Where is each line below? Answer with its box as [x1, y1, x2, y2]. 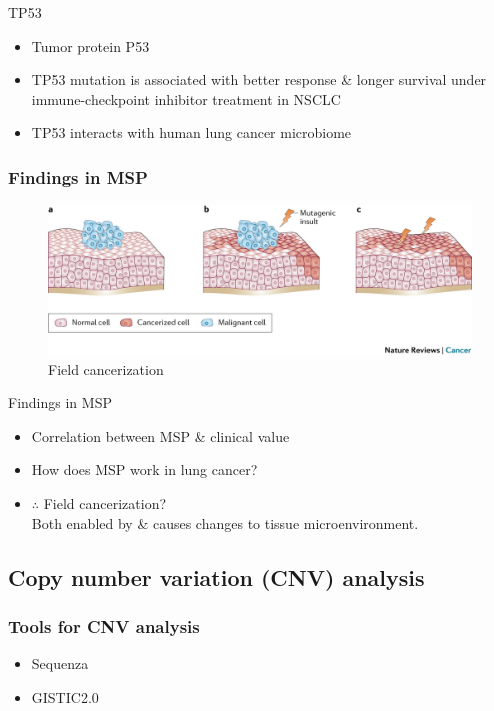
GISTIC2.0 [31, 686, 99, 707]
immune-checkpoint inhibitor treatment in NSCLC [31, 88, 341, 109]
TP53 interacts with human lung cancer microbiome [31, 122, 352, 143]
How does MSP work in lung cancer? [31, 459, 258, 480]
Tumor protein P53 [31, 35, 150, 56]
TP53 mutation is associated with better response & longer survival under [31, 69, 487, 90]
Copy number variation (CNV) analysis [8, 561, 425, 592]
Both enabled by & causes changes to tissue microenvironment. [31, 512, 419, 533]
